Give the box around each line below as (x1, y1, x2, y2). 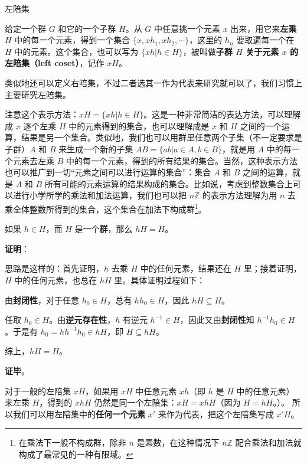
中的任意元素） (236, 384, 295, 397)
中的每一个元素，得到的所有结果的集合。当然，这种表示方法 (66, 154, 298, 166)
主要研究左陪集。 (5, 88, 71, 100)
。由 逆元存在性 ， (49, 313, 116, 326)
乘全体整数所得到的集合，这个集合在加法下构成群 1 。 (5, 201, 207, 215)
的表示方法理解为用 (203, 189, 277, 201)
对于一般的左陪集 (5, 384, 71, 397)
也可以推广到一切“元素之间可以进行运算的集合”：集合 (5, 166, 211, 178)
